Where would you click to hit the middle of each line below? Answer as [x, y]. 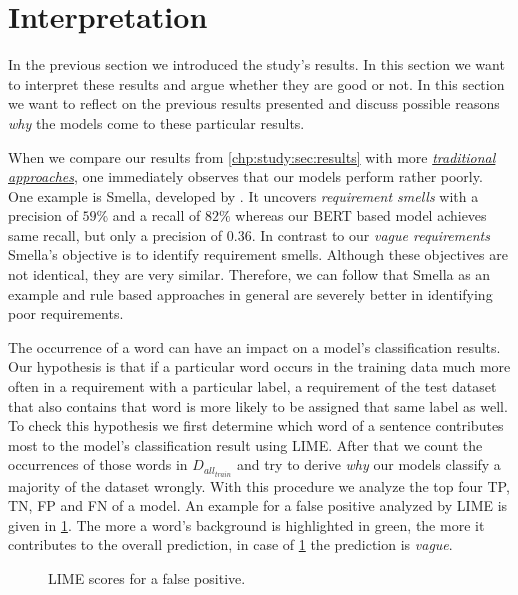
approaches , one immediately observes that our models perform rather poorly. [245, 176]
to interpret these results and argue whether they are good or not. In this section [256, 83]
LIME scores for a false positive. [147, 577]
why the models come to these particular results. [156, 122]
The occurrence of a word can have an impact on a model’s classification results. [254, 346]
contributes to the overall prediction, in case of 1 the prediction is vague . [230, 544]
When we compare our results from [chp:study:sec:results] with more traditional [252, 156]
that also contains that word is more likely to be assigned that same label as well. [258, 405]
